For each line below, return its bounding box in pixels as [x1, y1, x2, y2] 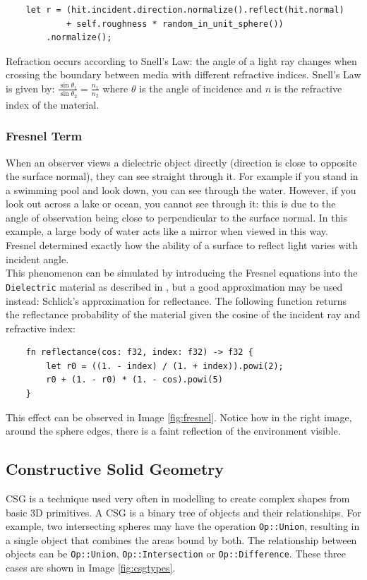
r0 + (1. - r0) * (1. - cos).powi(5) [46, 375, 223, 385]
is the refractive [274, 80, 342, 95]
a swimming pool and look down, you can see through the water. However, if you [6, 182, 356, 197]
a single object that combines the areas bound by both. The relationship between [6, 532, 357, 547]
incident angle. [6, 251, 69, 266]
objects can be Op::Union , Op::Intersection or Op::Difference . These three [6, 546, 347, 561]
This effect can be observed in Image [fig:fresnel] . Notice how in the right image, [6, 409, 352, 424]
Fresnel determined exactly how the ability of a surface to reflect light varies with [6, 238, 358, 253]
